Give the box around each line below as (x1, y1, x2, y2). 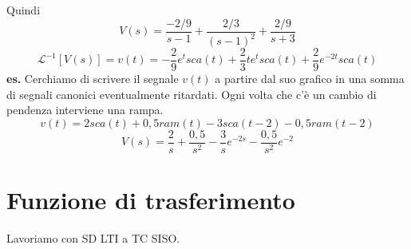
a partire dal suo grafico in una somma (215, 70, 405, 87)
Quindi (6, 2, 41, 18)
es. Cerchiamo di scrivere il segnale (6, 70, 179, 87)
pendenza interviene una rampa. (6, 101, 164, 118)
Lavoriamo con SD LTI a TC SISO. (6, 230, 180, 247)
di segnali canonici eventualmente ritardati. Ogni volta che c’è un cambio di (6, 85, 377, 102)
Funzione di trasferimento (6, 184, 295, 216)
